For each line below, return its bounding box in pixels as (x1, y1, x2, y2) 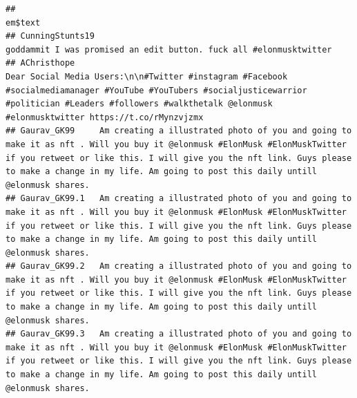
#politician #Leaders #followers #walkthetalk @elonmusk (6, 99, 273, 109)
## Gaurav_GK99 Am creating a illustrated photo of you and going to (6, 126, 352, 136)
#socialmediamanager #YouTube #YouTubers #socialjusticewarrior (6, 85, 307, 95)
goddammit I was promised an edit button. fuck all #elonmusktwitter (6, 44, 332, 55)
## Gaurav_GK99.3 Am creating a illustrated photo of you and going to (6, 329, 352, 339)
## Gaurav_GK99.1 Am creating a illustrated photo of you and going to (6, 193, 352, 204)
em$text (6, 17, 41, 28)
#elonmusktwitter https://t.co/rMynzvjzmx (6, 112, 204, 122)
